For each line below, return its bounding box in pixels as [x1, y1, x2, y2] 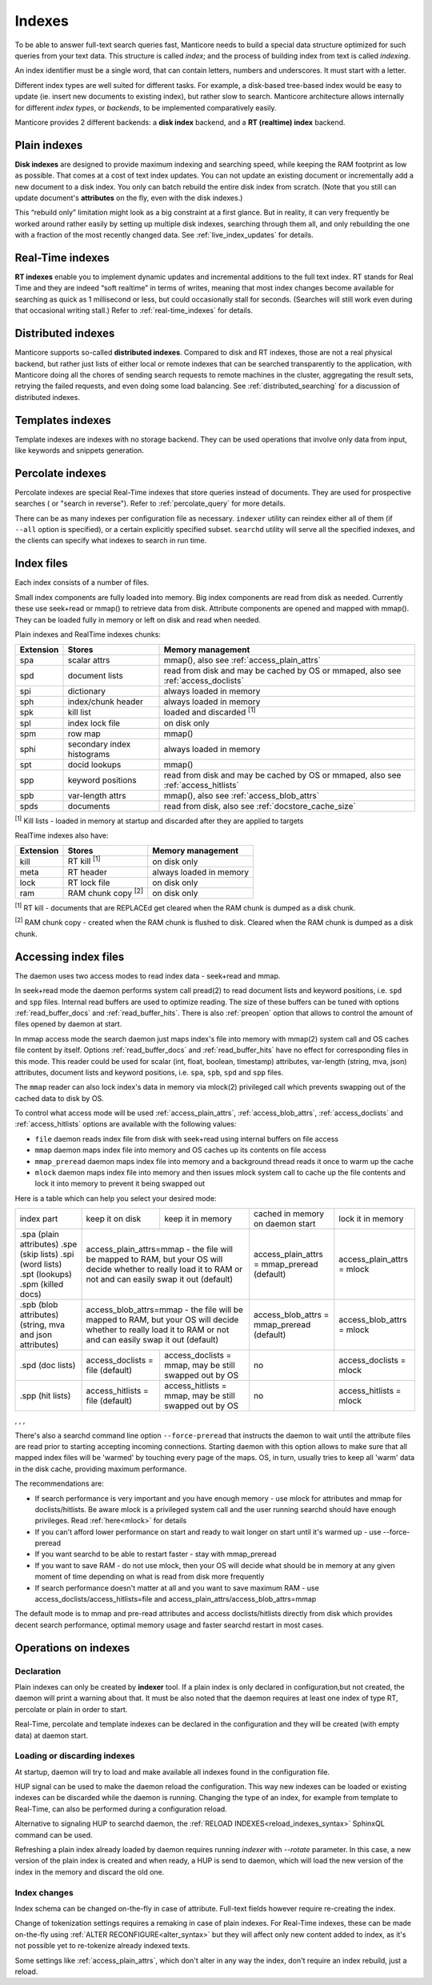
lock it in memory [338, 1213, 404, 1224]
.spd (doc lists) [19, 1360, 76, 1371]
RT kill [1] [67, 854, 101, 867]
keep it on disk [86, 1213, 142, 1224]
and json [19, 1329, 52, 1340]
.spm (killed [19, 1279, 64, 1290]
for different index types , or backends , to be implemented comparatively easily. [14, 102, 277, 112]
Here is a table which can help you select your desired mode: [14, 1193, 217, 1203]
